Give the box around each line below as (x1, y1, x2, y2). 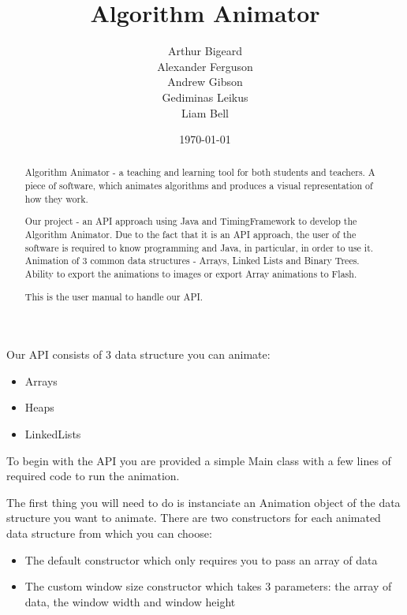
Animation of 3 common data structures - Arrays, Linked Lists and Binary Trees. (24, 254, 360, 267)
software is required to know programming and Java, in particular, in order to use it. (24, 240, 374, 254)
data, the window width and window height (24, 593, 236, 609)
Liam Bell (181, 104, 229, 121)
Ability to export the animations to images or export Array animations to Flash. (24, 266, 357, 280)
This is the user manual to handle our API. (24, 289, 203, 303)
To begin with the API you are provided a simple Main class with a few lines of (6, 452, 391, 468)
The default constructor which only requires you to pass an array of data (24, 551, 378, 568)
